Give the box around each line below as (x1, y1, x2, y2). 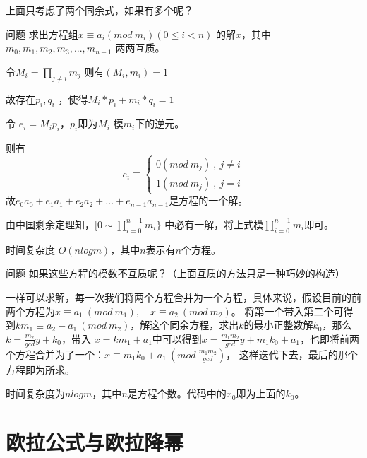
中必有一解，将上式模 (164, 216, 264, 231)
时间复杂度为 (6, 386, 65, 401)
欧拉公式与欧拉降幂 (6, 427, 184, 456)
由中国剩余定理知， (6, 216, 95, 231)
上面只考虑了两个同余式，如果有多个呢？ (6, 3, 193, 17)
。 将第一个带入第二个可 (231, 303, 344, 318)
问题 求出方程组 (6, 26, 78, 41)
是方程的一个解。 (169, 193, 248, 208)
